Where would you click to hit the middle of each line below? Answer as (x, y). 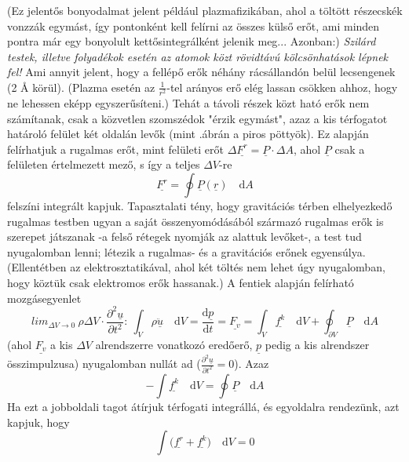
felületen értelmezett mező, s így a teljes (104, 164)
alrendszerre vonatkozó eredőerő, (174, 344)
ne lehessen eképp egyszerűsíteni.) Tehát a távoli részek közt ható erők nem (188, 103)
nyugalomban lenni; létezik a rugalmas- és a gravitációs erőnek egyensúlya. (186, 251)
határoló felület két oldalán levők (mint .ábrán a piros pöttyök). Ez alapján (188, 134)
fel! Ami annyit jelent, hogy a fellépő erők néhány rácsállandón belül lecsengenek (201, 72)
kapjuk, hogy (38, 422)
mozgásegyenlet (44, 298)
